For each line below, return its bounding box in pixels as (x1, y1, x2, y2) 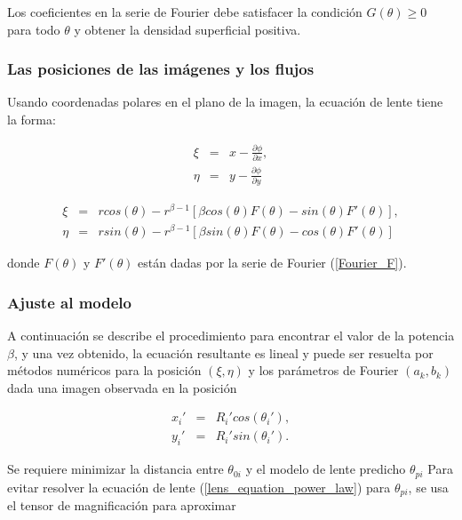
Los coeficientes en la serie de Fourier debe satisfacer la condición (7, 3, 362, 20)
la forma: (7, 110, 56, 128)
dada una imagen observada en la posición (7, 378, 237, 396)
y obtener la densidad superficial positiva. (74, 20, 301, 38)
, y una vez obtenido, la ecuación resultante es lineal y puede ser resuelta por (13, 343, 434, 362)
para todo (7, 20, 60, 38)
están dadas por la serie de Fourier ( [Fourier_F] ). (138, 253, 407, 272)
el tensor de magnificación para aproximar (7, 496, 236, 515)
